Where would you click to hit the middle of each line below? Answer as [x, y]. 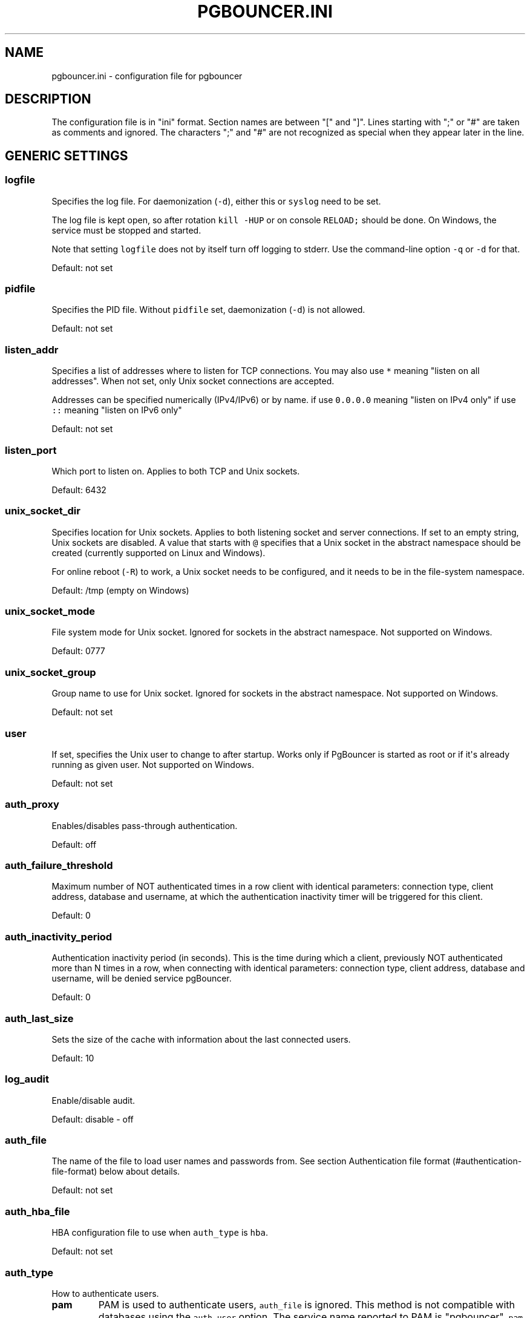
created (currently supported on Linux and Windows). [159, 552]
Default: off [74, 844]
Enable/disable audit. [93, 1100]
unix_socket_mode [50, 611]
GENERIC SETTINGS [67, 156]
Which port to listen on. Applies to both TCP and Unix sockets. [176, 471]
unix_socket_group [51, 672]
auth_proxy [32, 805]
